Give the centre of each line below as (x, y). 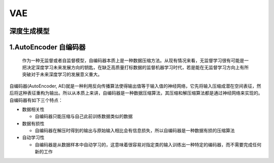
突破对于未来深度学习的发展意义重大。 (62, 74)
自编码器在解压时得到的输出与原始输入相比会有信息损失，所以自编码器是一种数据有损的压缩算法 (135, 131)
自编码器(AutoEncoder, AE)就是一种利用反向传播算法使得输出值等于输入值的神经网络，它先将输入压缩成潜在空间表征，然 (135, 86)
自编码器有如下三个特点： (36, 100)
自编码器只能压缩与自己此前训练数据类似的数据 (84, 117)
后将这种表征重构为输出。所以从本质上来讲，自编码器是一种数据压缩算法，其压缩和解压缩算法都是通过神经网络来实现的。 (136, 93)
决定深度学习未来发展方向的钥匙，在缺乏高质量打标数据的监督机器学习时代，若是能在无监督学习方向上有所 (137, 67)
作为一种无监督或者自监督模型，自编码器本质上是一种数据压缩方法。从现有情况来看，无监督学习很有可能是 (133, 60)
